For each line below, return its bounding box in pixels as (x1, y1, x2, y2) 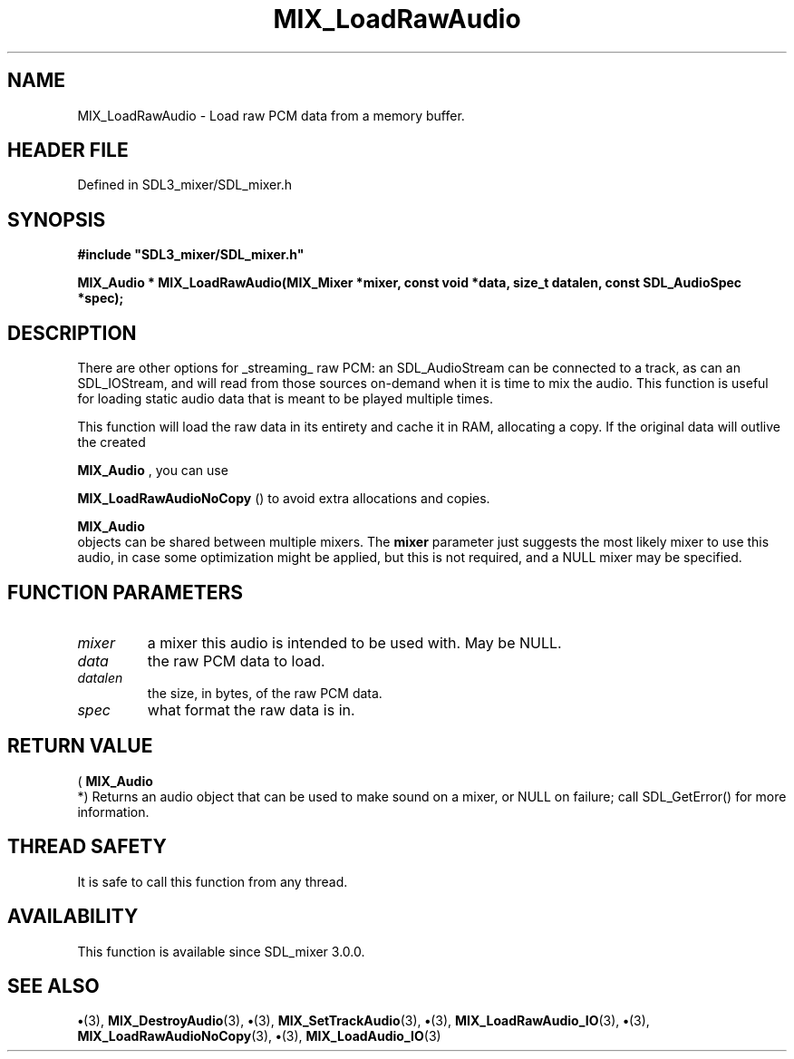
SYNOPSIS (7, 208, 106, 231)
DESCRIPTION (7, 321, 137, 345)
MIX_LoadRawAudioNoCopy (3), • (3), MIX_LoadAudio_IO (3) (77, 1028, 441, 1044)
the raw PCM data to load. (147, 651, 325, 670)
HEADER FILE (7, 139, 129, 162)
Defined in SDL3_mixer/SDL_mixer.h (77, 177, 292, 193)
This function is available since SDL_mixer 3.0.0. (77, 943, 365, 959)
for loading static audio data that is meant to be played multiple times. (77, 391, 493, 407)
